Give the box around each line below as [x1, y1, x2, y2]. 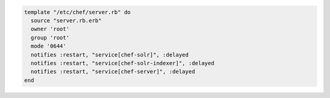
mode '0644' [31, 43, 67, 50]
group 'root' [31, 34, 70, 41]
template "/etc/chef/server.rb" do [24, 9, 131, 15]
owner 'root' [31, 26, 70, 33]
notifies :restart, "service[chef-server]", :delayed [31, 68, 196, 75]
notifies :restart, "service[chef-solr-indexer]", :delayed [31, 60, 215, 66]
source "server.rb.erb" [31, 17, 102, 24]
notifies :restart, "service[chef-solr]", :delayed [31, 51, 189, 58]
